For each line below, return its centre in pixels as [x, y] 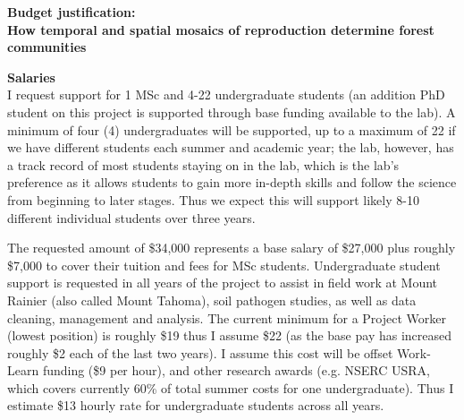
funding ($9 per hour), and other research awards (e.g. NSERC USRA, [236, 370]
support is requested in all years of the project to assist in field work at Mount [223, 283]
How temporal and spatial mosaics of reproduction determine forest [221, 29]
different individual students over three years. [131, 217]
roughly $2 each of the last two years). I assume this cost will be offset [200, 352]
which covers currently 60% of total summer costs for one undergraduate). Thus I [231, 387]
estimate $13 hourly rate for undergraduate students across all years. [196, 405]
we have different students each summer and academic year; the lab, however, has [231, 147]
